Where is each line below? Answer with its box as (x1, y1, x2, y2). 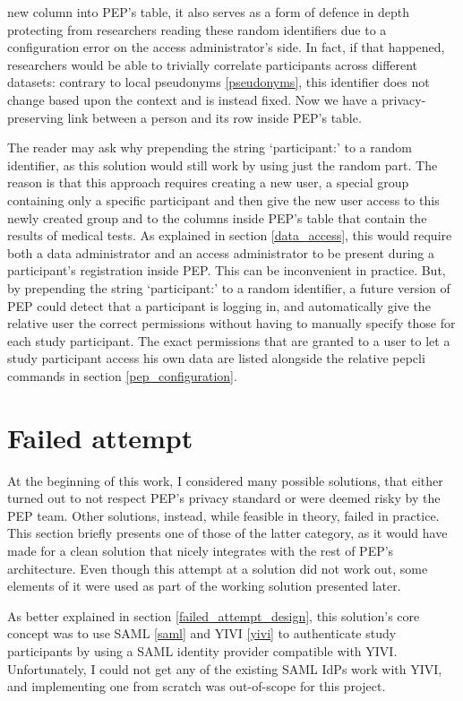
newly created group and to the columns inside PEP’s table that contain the (7, 208, 427, 227)
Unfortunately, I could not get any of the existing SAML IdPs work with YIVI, (7, 659, 442, 678)
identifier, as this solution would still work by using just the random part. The (7, 155, 438, 174)
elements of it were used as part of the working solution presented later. (7, 576, 401, 595)
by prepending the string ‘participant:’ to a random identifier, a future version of (7, 278, 450, 297)
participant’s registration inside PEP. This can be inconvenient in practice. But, (7, 261, 446, 280)
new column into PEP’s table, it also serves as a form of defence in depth (7, 3, 410, 21)
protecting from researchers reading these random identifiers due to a (7, 20, 387, 39)
